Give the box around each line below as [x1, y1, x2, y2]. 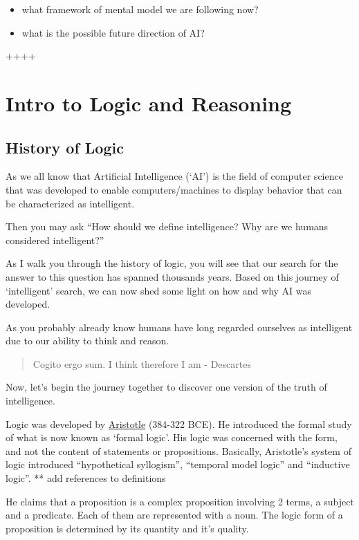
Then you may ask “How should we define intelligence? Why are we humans [6, 219, 329, 234]
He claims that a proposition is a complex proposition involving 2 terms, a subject [6, 494, 354, 508]
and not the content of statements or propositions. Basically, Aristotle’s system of [6, 443, 351, 458]
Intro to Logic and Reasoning [6, 89, 292, 117]
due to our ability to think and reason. [6, 333, 169, 348]
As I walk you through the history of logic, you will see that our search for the [6, 256, 338, 270]
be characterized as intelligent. [6, 196, 135, 210]
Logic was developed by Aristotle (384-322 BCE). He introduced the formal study [6, 416, 352, 431]
